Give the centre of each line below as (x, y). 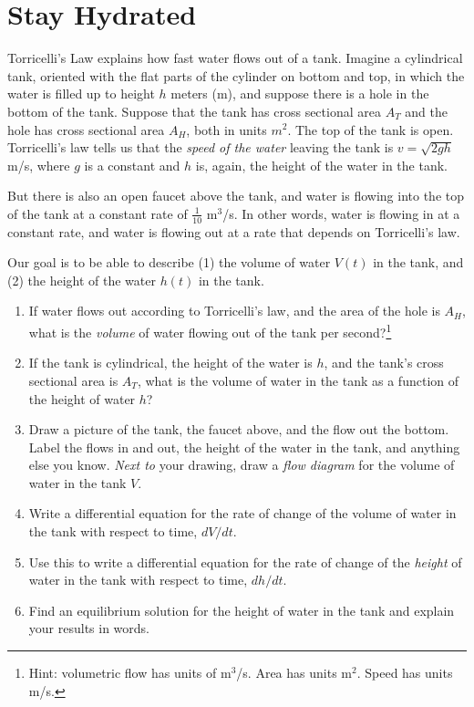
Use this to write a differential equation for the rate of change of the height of (245, 561)
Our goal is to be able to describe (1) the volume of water (169, 262)
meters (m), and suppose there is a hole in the (300, 94)
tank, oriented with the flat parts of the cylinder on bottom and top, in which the (236, 75)
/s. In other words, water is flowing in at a (341, 213)
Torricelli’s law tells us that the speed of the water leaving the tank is (201, 147)
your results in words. (89, 628)
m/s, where (39, 165)
